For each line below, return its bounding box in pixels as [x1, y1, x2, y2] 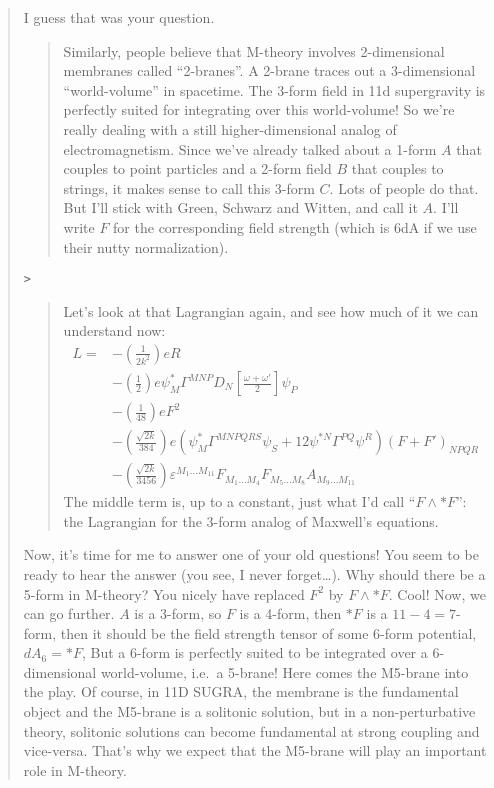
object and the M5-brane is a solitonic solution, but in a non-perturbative [23, 701, 476, 722]
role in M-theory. [23, 759, 127, 780]
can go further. [23, 603, 115, 624]
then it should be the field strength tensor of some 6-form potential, [60, 622, 477, 643]
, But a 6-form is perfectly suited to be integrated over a [81, 642, 428, 663]
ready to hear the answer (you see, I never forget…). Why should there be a [23, 563, 486, 584]
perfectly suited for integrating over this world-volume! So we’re [63, 99, 455, 120]
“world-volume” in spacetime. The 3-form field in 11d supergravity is [63, 79, 486, 100]
